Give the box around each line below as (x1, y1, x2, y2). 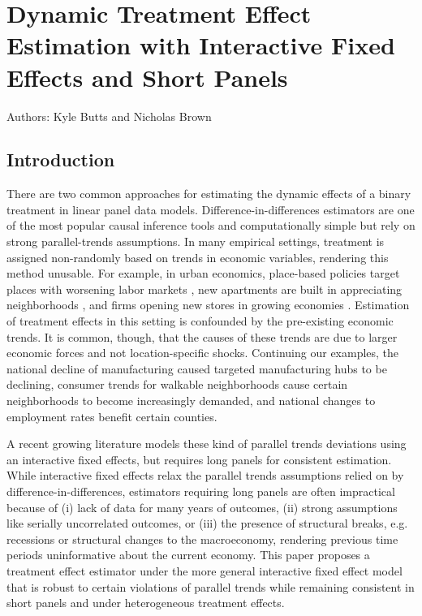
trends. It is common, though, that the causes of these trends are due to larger (6, 328, 398, 345)
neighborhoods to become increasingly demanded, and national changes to (6, 392, 376, 409)
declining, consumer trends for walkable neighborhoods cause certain (6, 376, 348, 393)
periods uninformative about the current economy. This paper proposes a (6, 546, 370, 563)
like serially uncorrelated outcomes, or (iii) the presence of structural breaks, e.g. (6, 515, 408, 532)
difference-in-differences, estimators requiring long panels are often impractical (6, 482, 395, 499)
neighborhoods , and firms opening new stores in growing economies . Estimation (6, 296, 410, 313)
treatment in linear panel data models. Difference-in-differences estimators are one (6, 200, 415, 218)
